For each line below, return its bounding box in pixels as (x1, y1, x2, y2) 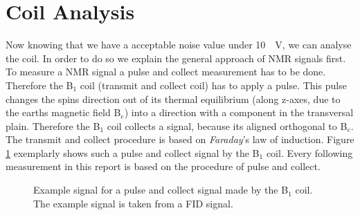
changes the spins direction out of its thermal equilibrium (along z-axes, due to (6, 91, 341, 106)
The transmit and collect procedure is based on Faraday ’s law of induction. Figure (6, 132, 354, 147)
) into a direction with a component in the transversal (124, 105, 354, 120)
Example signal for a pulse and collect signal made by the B (33, 183, 289, 197)
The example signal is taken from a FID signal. (33, 196, 233, 210)
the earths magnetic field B (6, 105, 121, 120)
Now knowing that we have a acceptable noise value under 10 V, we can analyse (6, 37, 352, 52)
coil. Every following (266, 145, 353, 160)
